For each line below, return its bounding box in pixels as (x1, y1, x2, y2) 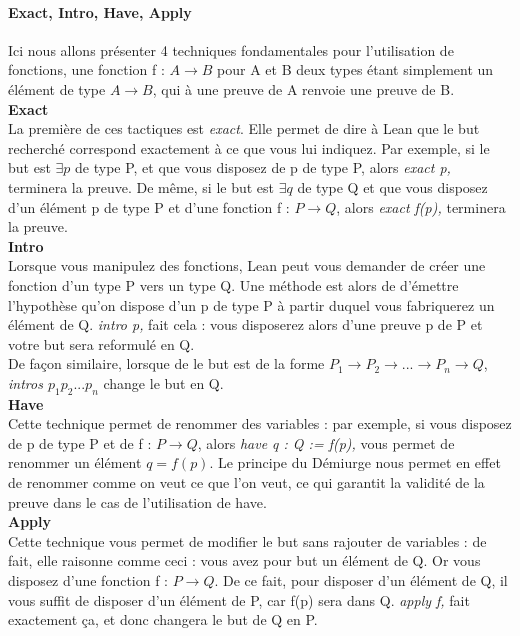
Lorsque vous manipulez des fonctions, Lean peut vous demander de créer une (8, 255, 486, 276)
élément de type (8, 78, 106, 99)
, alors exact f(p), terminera (336, 196, 506, 217)
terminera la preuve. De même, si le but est (8, 176, 275, 197)
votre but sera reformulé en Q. (8, 333, 195, 354)
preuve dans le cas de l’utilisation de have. (8, 491, 267, 512)
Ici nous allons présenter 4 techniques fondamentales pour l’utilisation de (8, 39, 454, 60)
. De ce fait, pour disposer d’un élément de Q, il (214, 570, 508, 591)
